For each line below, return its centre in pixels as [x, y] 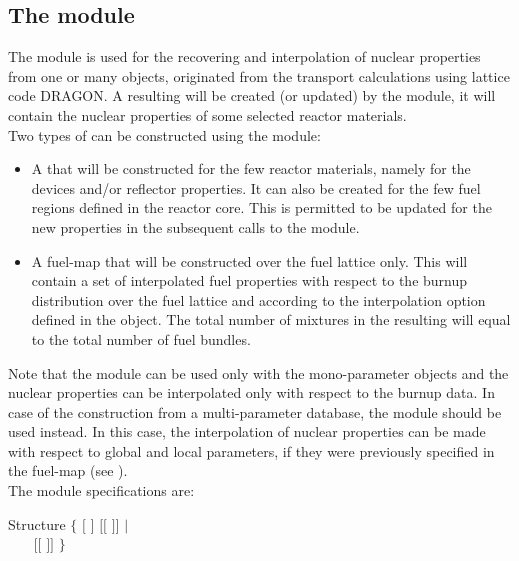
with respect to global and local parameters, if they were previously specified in [251, 450]
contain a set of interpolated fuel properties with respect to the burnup [249, 280]
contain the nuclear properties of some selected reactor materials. [207, 114]
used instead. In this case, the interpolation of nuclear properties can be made [247, 431]
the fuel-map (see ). [68, 470]
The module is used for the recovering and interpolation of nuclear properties [244, 56]
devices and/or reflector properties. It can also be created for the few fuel [256, 187]
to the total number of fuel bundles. [141, 338]
